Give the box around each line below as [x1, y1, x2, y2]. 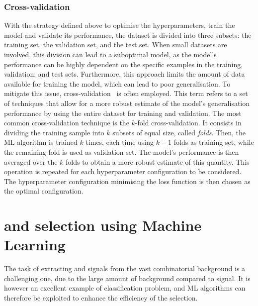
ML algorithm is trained [4, 137, 78, 147]
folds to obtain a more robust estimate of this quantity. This [66, 156, 250, 167]
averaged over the [4, 156, 58, 167]
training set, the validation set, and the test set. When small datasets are [4, 39, 227, 50]
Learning [4, 234, 66, 255]
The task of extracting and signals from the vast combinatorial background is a [4, 263, 246, 274]
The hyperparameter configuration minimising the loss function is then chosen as [4, 176, 251, 186]
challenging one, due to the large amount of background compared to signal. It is [4, 273, 251, 283]
